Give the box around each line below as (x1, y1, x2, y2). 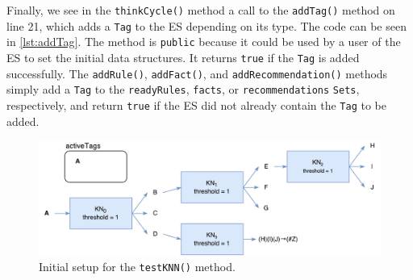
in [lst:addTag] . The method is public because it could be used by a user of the (6, 33, 401, 50)
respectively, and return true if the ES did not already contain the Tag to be (6, 96, 386, 113)
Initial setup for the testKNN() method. (39, 258, 236, 275)
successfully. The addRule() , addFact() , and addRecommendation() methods (6, 65, 388, 81)
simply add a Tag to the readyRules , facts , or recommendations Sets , (6, 81, 360, 98)
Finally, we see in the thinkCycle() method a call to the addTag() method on (6, 2, 395, 18)
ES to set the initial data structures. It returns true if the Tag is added (6, 48, 360, 65)
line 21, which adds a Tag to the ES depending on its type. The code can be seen (6, 17, 407, 34)
